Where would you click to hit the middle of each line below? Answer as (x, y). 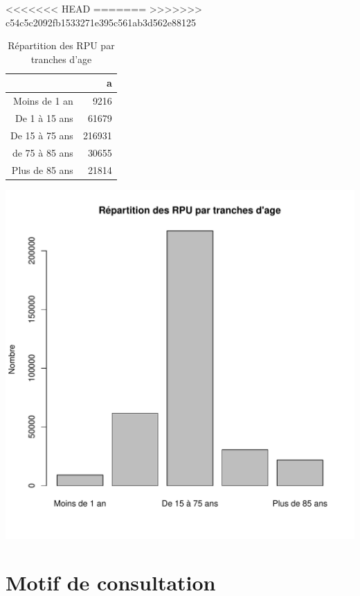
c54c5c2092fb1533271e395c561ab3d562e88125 (101, 22)
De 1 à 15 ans (44, 118)
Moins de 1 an (43, 101)
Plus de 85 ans (42, 169)
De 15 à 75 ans (42, 135)
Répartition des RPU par (61, 45)
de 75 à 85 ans (43, 152)
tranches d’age (61, 59)
